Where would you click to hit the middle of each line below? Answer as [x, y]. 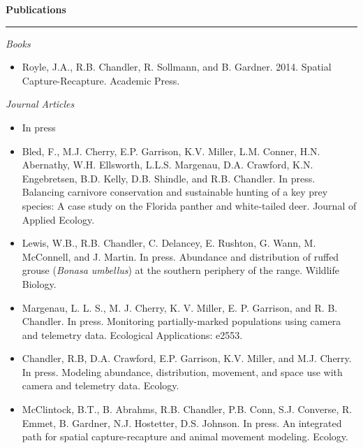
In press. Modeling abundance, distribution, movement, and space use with [182, 371]
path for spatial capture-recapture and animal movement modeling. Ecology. [185, 436]
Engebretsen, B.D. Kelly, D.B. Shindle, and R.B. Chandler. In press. [169, 178]
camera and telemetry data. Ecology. [101, 385]
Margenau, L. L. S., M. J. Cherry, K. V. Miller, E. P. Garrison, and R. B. [180, 307]
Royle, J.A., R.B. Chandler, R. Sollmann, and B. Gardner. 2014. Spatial [177, 67]
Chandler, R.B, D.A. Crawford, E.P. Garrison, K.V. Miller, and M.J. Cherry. [187, 358]
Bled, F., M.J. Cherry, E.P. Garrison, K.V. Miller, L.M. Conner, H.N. [171, 151]
